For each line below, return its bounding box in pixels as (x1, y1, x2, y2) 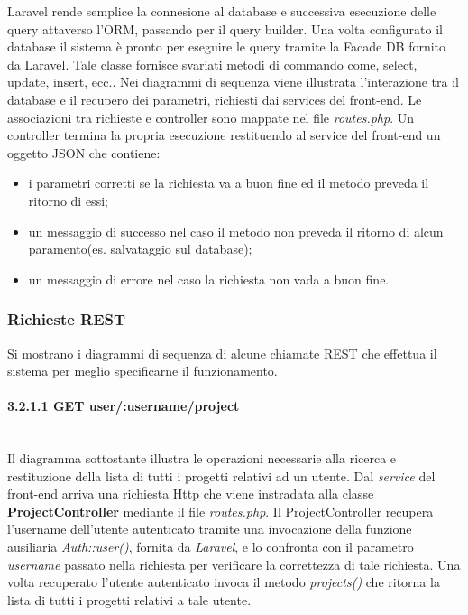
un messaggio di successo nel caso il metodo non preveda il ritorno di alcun (28, 221, 444, 240)
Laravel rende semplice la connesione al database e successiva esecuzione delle (7, 2, 436, 20)
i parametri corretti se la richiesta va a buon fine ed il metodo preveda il (28, 173, 429, 192)
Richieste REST (7, 308, 126, 331)
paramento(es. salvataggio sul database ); (28, 239, 252, 258)
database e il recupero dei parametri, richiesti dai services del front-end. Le (7, 89, 422, 108)
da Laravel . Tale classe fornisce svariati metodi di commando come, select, (7, 54, 418, 73)
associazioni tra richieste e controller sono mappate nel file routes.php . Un (7, 107, 414, 126)
